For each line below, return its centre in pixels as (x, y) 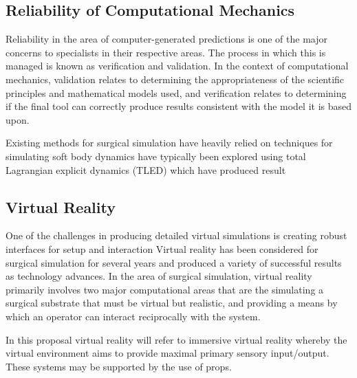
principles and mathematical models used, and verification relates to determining (176, 92)
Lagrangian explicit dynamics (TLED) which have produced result (146, 169)
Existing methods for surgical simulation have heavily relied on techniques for (169, 143)
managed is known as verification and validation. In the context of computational (177, 66)
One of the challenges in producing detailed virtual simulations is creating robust (176, 235)
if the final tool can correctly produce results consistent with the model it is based (179, 106)
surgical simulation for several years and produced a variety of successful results (174, 262)
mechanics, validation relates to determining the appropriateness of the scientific (175, 79)
